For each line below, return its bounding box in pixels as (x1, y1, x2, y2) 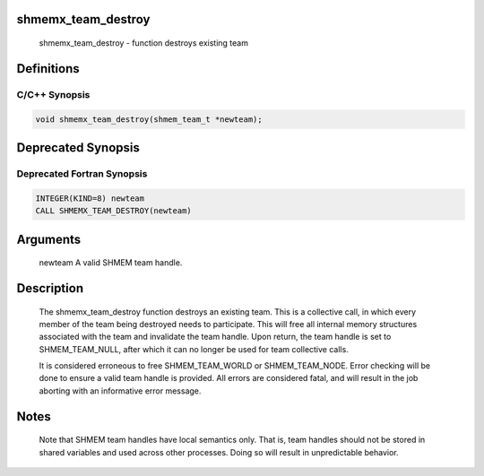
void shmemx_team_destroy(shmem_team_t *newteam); (35, 114, 264, 125)
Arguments (16, 231, 82, 247)
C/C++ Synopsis (16, 88, 91, 100)
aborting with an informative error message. (39, 385, 202, 396)
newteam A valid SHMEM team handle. (39, 257, 183, 268)
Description (16, 281, 84, 296)
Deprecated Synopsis (16, 140, 141, 155)
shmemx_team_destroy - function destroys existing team (39, 38, 248, 48)
